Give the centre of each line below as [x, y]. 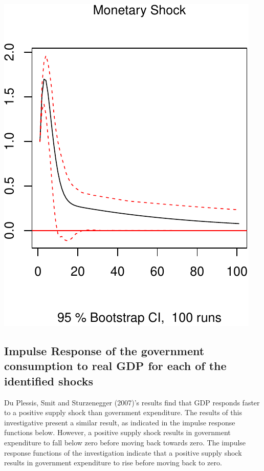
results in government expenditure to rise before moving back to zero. [113, 463]
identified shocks [49, 381]
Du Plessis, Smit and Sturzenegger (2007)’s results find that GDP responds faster [132, 402]
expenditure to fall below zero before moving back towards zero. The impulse [125, 442]
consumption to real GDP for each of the [115, 366]
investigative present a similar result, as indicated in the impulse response [120, 422]
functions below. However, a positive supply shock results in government [117, 432]
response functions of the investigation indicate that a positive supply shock [123, 452]
